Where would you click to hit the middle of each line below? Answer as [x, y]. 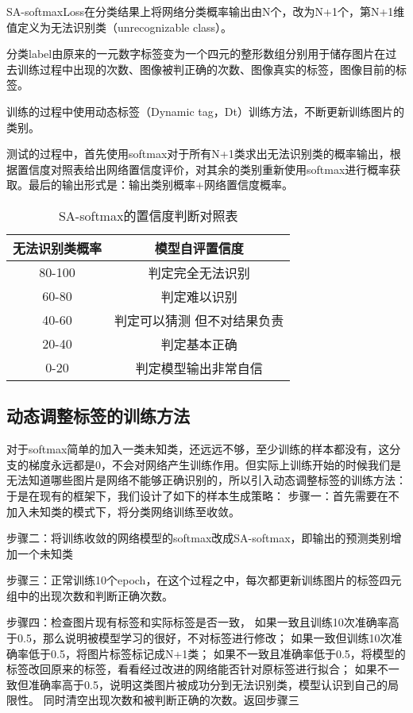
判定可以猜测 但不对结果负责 [199, 320]
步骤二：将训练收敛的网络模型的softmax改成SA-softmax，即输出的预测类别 [199, 538]
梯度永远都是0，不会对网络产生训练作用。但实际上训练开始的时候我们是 [214, 464]
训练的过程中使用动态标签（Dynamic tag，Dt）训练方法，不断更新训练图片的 [205, 111]
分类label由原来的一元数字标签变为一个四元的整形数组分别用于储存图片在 [196, 54]
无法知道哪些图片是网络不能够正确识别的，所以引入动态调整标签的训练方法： [206, 480]
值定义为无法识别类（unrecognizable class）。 [120, 27]
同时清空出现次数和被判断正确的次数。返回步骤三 [171, 700]
